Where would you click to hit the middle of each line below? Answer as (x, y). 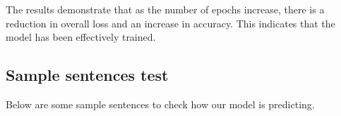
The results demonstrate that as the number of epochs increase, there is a (165, 9)
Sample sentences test (87, 75)
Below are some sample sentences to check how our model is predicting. (160, 104)
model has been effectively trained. (81, 37)
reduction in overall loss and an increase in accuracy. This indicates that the (170, 23)
